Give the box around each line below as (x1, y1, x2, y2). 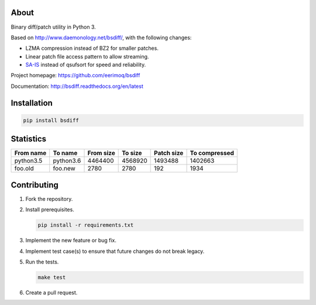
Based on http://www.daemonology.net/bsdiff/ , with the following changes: (11, 34, 192, 41)
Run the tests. (25, 258, 59, 266)
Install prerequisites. (25, 206, 74, 213)
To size (122, 149, 142, 157)
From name (14, 149, 47, 157)
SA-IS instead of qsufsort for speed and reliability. (25, 61, 146, 68)
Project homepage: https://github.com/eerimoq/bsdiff (11, 72, 140, 79)
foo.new (53, 165, 75, 173)
